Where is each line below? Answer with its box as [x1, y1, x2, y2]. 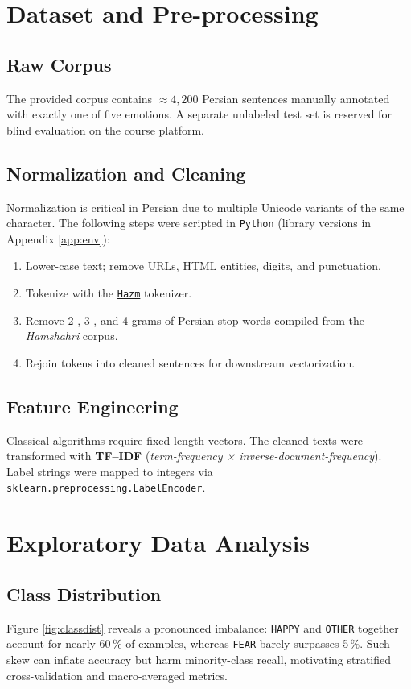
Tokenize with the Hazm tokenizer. [25, 284, 192, 301]
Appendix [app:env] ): [6, 230, 110, 247]
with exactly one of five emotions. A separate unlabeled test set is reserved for [6, 106, 392, 122]
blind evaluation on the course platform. [6, 121, 204, 138]
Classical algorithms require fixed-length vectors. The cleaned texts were [6, 431, 364, 448]
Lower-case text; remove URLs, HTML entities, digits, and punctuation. [25, 257, 381, 274]
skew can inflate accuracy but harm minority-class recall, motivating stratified [6, 650, 392, 667]
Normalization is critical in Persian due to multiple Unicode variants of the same [6, 198, 405, 215]
